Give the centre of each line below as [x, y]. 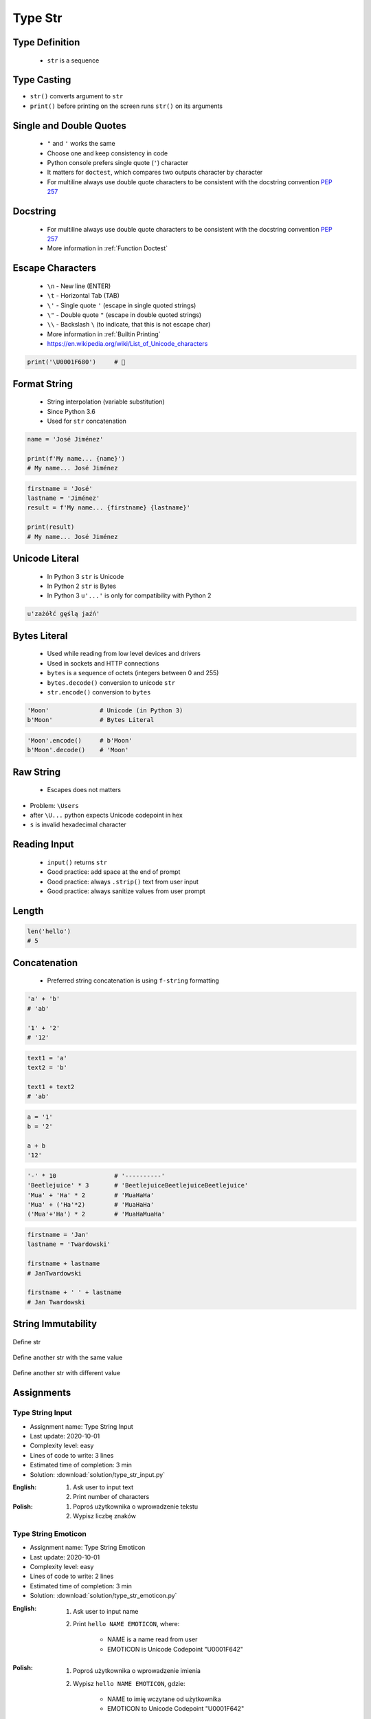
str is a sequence [73, 60]
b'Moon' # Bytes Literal [91, 720]
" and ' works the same [81, 144]
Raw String [37, 772]
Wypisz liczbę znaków [105, 1516]
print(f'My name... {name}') [76, 458]
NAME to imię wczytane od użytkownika [164, 1699]
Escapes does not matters [84, 790]
